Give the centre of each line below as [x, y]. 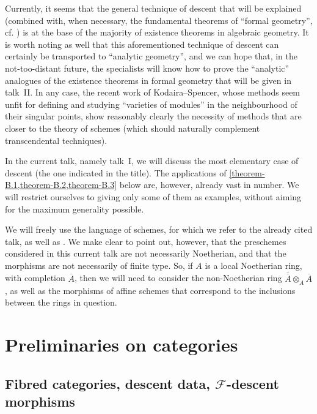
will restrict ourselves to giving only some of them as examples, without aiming [153, 196]
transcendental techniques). [56, 140]
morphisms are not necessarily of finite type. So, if [99, 265]
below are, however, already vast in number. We [209, 185]
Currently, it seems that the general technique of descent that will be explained [153, 8]
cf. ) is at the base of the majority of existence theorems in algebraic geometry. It [157, 32]
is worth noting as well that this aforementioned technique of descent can [142, 44]
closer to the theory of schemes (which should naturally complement [133, 128]
